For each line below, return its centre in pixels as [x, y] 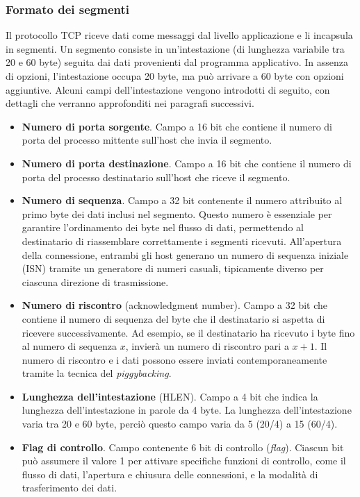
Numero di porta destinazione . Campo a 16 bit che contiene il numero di [187, 163]
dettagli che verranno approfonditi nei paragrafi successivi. [130, 103]
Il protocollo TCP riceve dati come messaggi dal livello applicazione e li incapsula [179, 35]
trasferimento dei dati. [69, 488]
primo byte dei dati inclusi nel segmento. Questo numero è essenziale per [177, 213]
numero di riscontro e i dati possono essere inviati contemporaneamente [174, 359]
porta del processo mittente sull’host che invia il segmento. [147, 140]
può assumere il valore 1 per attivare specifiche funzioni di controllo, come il [184, 461]
